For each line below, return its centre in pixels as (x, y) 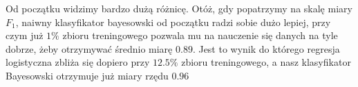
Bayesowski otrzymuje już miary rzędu (87, 75)
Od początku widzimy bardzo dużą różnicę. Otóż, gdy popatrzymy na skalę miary (179, 8)
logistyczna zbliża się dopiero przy (78, 62)
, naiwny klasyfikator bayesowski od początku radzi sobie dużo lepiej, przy (173, 22)
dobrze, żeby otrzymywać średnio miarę (89, 48)
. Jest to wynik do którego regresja (266, 48)
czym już (25, 35)
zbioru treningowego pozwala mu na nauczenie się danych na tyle (200, 35)
